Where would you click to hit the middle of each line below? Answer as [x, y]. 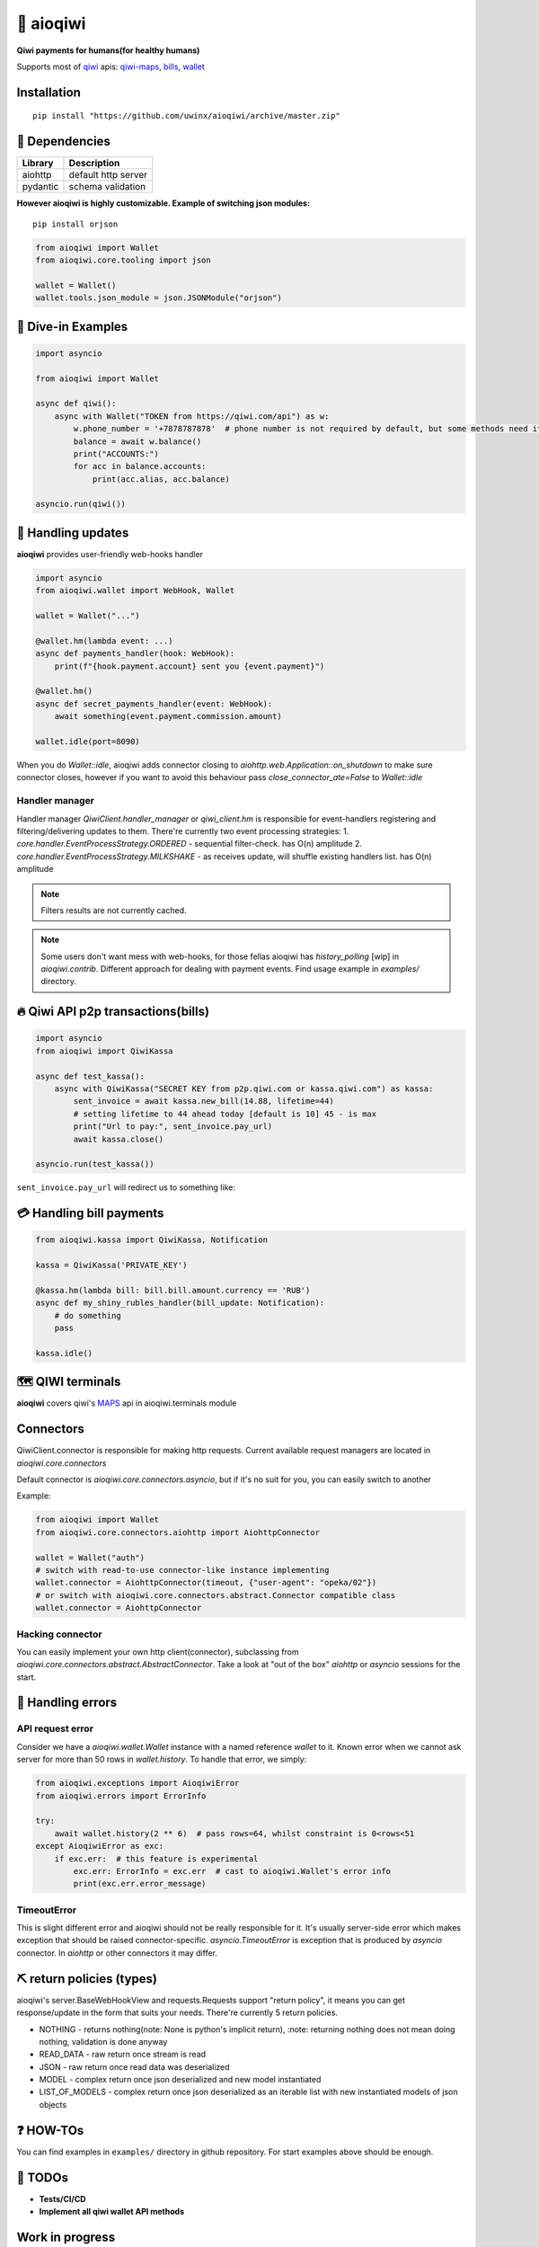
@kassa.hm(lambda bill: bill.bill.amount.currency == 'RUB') [173, 1290]
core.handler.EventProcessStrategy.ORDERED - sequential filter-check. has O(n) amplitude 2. [190, 844]
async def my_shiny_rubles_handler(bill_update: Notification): [180, 1303]
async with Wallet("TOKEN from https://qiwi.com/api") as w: [192, 416]
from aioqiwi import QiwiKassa [105, 1051]
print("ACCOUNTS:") [116, 453]
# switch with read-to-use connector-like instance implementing [182, 1570]
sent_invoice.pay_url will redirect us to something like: [126, 1187]
